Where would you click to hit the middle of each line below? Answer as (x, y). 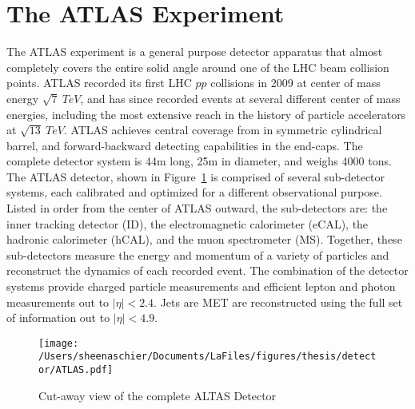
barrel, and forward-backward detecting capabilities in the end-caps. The (185, 145)
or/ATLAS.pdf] (76, 370)
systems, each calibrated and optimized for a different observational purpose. (194, 192)
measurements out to (58, 302)
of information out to (58, 318)
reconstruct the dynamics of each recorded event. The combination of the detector (207, 270)
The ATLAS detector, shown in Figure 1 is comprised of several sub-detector (196, 176)
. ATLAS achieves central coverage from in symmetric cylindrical (223, 130)
